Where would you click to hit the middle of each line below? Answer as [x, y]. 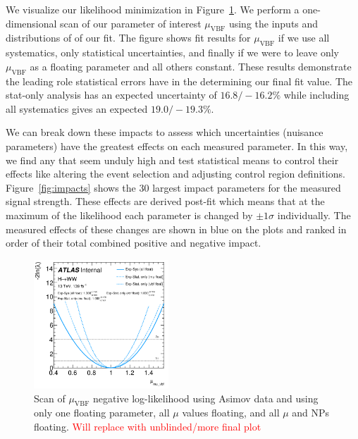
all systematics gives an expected [77, 108]
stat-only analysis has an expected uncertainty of [111, 95]
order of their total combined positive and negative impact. [134, 243]
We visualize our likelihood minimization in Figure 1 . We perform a [153, 9]
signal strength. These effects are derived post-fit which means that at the [165, 201]
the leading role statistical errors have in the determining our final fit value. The [179, 81]
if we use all [304, 38]
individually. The [314, 215]
